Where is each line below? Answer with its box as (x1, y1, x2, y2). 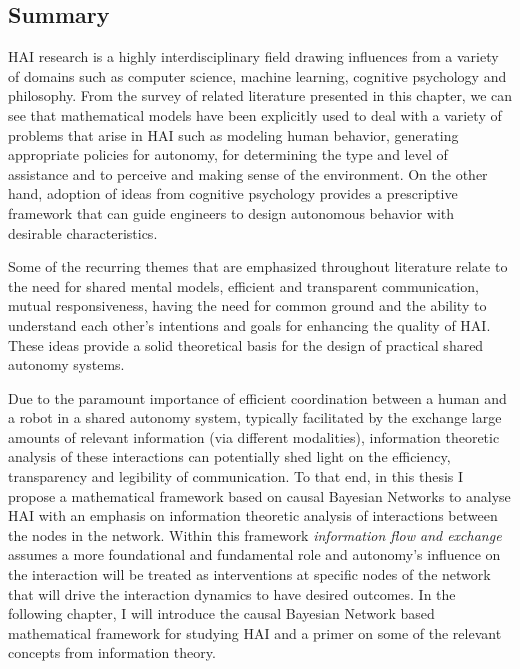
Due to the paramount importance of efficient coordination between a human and (8, 387, 507, 408)
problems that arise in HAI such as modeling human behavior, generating (8, 124, 459, 145)
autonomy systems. (8, 354, 125, 375)
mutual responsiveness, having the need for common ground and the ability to (8, 295, 487, 316)
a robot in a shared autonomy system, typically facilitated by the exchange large (8, 407, 502, 428)
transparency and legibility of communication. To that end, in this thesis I (8, 466, 464, 487)
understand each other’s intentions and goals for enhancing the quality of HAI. (8, 314, 491, 335)
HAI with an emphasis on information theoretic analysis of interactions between (8, 505, 498, 526)
